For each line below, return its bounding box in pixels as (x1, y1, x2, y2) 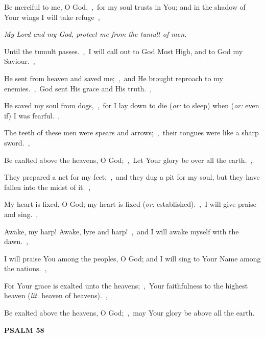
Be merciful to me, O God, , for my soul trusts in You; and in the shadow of (4, 2, 246, 12)
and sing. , (4, 208, 38, 219)
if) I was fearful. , (4, 110, 60, 121)
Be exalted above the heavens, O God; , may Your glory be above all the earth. (4, 307, 255, 318)
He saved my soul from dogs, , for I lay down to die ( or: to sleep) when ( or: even (4, 100, 259, 111)
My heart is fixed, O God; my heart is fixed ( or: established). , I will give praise (4, 199, 256, 209)
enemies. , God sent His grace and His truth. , (4, 83, 152, 93)
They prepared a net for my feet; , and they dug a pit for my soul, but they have (4, 172, 260, 182)
